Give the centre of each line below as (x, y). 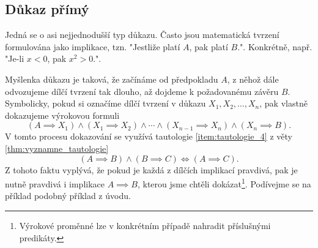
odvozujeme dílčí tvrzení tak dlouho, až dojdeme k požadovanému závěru (142, 91)
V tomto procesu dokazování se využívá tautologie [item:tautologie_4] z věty (149, 136)
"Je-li (15, 58)
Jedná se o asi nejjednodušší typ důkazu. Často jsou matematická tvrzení (142, 35)
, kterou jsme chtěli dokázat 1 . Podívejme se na (224, 183)
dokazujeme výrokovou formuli (62, 115)
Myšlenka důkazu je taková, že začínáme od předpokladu (112, 79)
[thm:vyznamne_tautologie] (57, 148)
